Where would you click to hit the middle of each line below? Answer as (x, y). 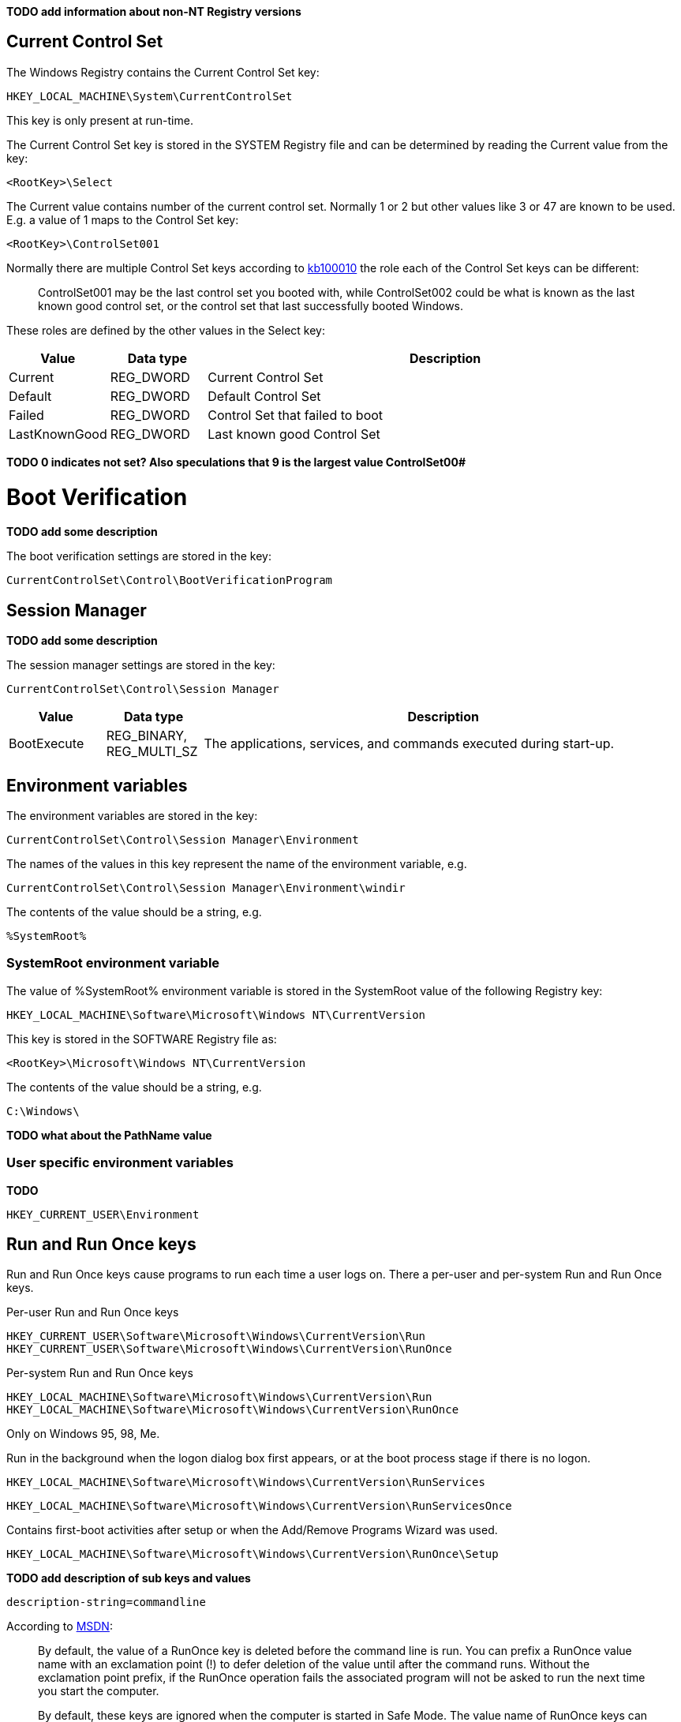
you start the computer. (99, 1691)
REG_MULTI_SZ (152, 752)
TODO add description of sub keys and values (129, 1578)
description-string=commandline (106, 1602)
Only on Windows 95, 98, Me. (83, 1434)
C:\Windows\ (43, 1111)
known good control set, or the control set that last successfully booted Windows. (251, 305)
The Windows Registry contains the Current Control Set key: (163, 72)
